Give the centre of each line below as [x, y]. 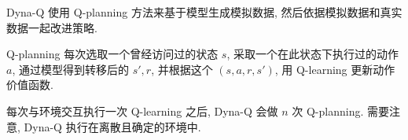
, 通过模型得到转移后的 [70, 69]
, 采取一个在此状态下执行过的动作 [312, 54]
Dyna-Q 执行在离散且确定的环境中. [112, 126]
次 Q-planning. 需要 [341, 111]
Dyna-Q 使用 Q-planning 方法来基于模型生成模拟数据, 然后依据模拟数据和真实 [204, 12]
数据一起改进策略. [52, 27]
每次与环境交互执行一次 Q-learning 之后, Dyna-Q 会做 [142, 111]
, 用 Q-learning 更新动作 [335, 69]
